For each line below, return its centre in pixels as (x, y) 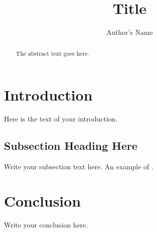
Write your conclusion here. (46, 224)
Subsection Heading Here (71, 146)
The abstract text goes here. (52, 53)
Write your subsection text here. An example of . (79, 166)
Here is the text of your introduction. (61, 119)
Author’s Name (130, 32)
